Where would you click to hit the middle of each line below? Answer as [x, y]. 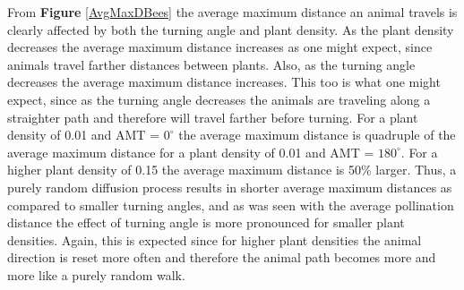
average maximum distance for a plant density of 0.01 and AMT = [191, 152]
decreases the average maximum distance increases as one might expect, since [220, 47]
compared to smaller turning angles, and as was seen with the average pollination [231, 205]
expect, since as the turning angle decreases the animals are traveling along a [219, 99]
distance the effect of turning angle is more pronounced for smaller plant [206, 222]
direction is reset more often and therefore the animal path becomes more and [222, 257]
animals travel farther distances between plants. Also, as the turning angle [211, 64]
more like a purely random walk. [96, 274]
